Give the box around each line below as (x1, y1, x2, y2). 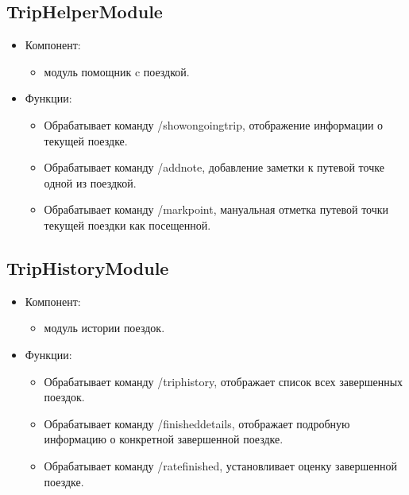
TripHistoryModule (6, 255, 169, 280)
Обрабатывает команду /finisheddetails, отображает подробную (44, 415, 350, 431)
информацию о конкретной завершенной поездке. (44, 431, 284, 447)
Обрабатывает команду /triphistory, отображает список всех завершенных (44, 373, 403, 389)
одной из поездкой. (44, 174, 137, 191)
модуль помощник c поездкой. (44, 63, 190, 79)
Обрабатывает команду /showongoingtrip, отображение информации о (44, 116, 384, 133)
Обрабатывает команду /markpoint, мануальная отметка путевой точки (44, 201, 389, 218)
